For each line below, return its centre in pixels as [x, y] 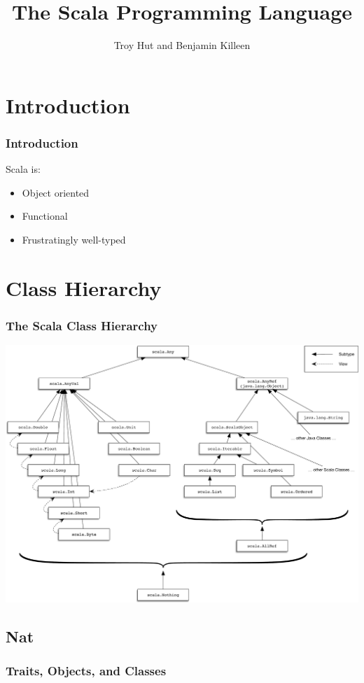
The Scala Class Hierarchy [82, 325]
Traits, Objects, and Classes [86, 671]
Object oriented [56, 192]
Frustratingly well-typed [74, 239]
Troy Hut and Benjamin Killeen [182, 45]
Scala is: [23, 169]
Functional [45, 216]
